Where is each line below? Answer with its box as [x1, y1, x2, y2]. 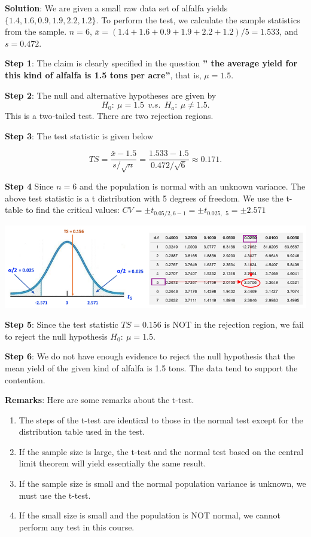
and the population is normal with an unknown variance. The [79, 180, 306, 193]
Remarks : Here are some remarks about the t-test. [5, 393, 194, 406]
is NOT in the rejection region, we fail [164, 318, 304, 331]
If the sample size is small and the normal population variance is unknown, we [19, 477, 306, 490]
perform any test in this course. [19, 520, 135, 533]
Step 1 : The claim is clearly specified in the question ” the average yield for [5, 57, 298, 69]
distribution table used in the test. [19, 425, 145, 438]
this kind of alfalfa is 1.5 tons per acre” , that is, [5, 68, 202, 81]
